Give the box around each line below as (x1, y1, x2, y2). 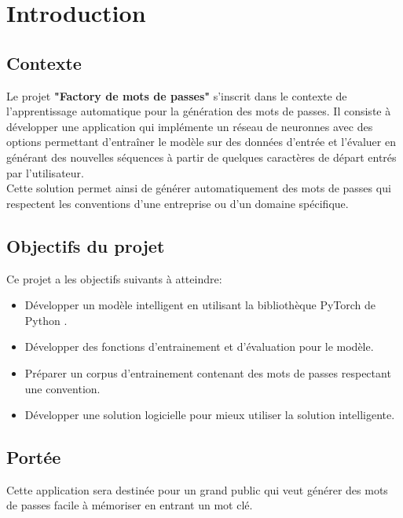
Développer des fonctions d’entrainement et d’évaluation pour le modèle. (24, 338, 374, 355)
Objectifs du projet (6, 233, 165, 257)
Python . (24, 312, 68, 328)
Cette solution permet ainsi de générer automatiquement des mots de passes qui (6, 180, 391, 196)
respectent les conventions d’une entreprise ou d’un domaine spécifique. (6, 195, 349, 211)
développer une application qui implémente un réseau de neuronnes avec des (6, 118, 373, 134)
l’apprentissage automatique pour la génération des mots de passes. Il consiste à (6, 103, 391, 119)
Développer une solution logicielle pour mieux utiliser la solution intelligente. (24, 407, 395, 423)
